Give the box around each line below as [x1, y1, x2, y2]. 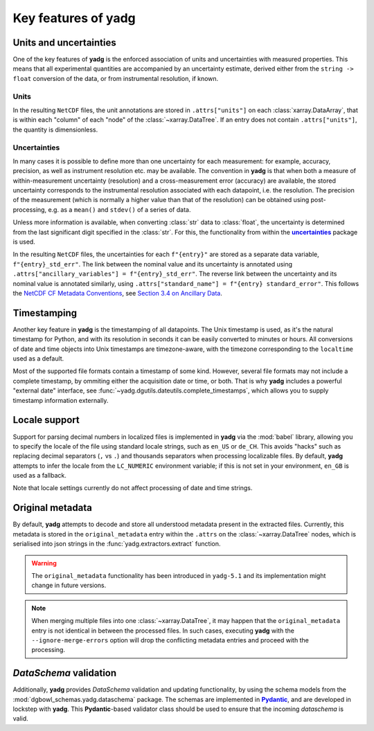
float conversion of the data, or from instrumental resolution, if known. [12, 74, 219, 82]
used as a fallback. [12, 471, 67, 480]
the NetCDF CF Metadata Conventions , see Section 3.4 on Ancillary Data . [12, 289, 223, 297]
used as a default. [12, 354, 64, 363]
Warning [31, 559, 57, 567]
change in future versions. [31, 581, 107, 590]
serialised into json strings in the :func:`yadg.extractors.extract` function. [12, 540, 221, 548]
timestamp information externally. [12, 396, 109, 404]
